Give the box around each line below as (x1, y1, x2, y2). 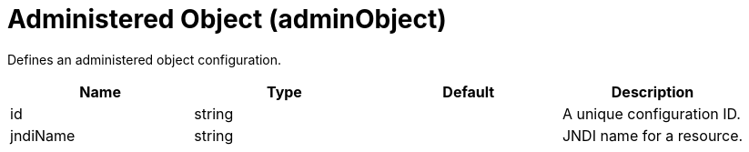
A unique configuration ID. (562, 104, 741, 123)
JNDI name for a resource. (562, 126, 744, 145)
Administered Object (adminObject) (7, 4, 447, 35)
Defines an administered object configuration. (7, 51, 282, 67)
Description (611, 82, 694, 101)
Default (442, 82, 495, 101)
